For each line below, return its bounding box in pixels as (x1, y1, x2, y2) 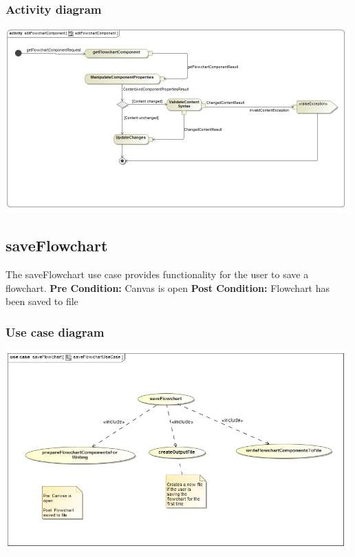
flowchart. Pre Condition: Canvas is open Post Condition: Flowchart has (6, 280, 330, 295)
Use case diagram (6, 323, 105, 340)
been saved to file (6, 294, 78, 308)
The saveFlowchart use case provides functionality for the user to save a (6, 267, 309, 282)
